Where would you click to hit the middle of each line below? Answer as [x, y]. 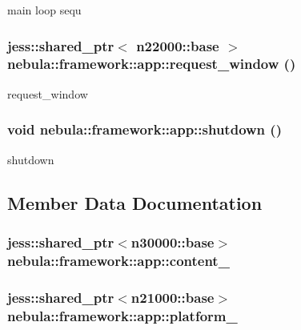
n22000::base [178, 45]
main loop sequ [44, 10]
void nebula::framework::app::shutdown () [144, 129]
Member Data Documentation [135, 202]
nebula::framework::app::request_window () [152, 64]
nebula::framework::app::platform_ [122, 315]
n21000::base [173, 297]
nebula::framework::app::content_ [118, 260]
